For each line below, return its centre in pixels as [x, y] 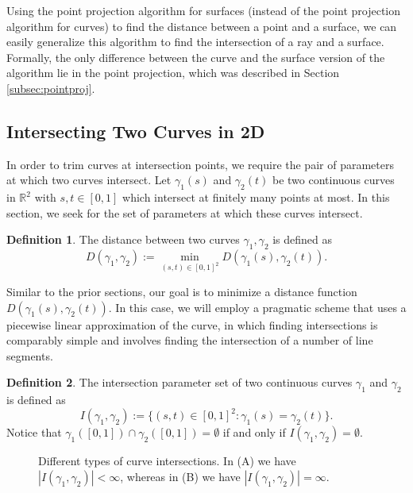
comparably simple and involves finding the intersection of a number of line [190, 340]
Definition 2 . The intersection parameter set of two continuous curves [179, 382]
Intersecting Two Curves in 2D [136, 131]
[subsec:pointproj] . [51, 88]
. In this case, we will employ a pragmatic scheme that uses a [257, 307]
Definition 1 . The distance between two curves [123, 239]
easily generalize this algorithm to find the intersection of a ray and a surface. [195, 42]
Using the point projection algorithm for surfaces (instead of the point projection [204, 10]
